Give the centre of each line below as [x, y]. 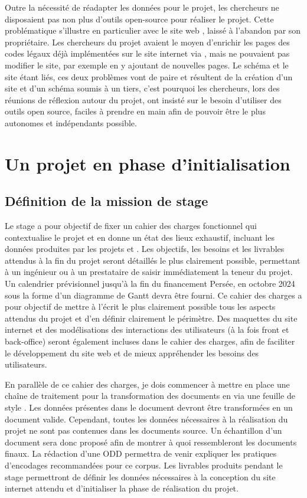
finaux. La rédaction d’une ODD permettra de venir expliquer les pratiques [141, 453]
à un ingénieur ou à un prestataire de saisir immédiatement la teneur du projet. [149, 272]
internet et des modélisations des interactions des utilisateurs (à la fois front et [147, 330]
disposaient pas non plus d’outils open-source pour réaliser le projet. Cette [139, 19]
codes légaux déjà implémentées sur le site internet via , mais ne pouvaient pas [147, 53]
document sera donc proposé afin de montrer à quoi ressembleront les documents [151, 442]
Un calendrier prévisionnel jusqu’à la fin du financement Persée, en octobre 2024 [150, 284]
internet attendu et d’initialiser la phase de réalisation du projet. [122, 488]
